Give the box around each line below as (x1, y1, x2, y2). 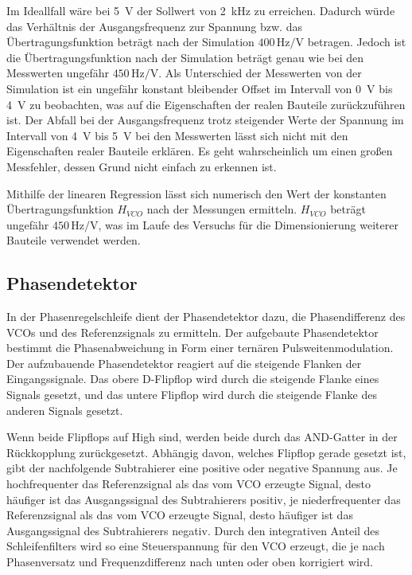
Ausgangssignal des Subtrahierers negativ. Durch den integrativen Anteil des (6, 522, 380, 538)
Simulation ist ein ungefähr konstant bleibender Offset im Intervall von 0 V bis (6, 80, 393, 96)
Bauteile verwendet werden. (6, 232, 141, 248)
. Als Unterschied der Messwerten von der (158, 65, 362, 81)
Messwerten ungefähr (6, 65, 109, 81)
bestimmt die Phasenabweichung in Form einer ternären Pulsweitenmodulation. (6, 339, 394, 356)
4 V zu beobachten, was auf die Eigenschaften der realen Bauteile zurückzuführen (6, 96, 406, 112)
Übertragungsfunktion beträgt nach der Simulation (6, 33, 255, 50)
